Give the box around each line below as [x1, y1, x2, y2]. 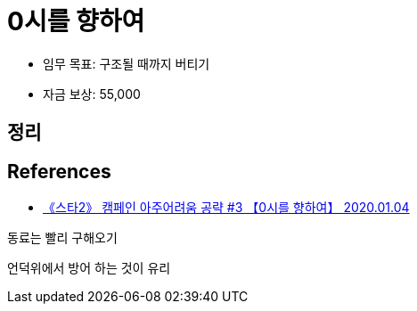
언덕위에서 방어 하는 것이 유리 [7, 260, 171, 276]
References [7, 160, 111, 183]
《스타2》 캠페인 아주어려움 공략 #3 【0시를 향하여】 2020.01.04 [43, 200, 410, 216]
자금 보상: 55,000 [43, 86, 141, 102]
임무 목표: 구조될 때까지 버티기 [43, 55, 210, 71]
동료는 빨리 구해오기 [7, 230, 118, 246]
